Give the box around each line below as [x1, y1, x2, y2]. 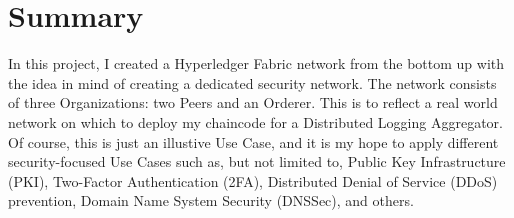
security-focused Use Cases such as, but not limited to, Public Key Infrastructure [8, 151, 506, 172]
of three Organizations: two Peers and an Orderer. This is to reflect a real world [8, 92, 498, 113]
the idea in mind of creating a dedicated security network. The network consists [8, 72, 497, 93]
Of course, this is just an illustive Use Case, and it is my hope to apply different [8, 131, 499, 152]
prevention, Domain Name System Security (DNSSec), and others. [8, 190, 414, 211]
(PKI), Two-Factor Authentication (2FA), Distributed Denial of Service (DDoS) [8, 170, 498, 191]
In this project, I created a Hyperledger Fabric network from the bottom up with [8, 53, 505, 74]
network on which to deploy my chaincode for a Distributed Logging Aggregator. [8, 111, 503, 132]
